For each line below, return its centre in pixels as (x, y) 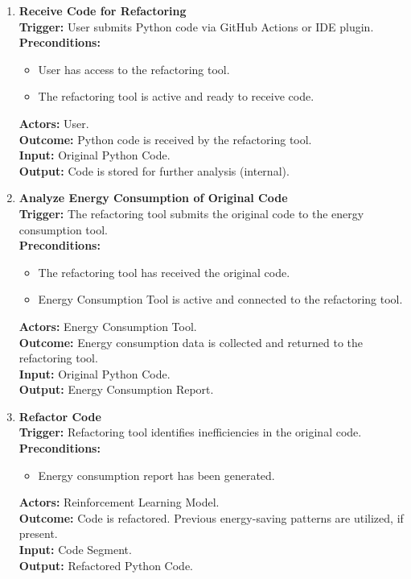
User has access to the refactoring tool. (134, 69)
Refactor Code (60, 416)
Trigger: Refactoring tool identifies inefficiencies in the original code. (190, 432)
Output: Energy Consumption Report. (116, 389)
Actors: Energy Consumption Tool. (108, 326)
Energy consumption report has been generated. (156, 475)
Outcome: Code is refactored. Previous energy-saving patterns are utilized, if (211, 517)
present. (38, 534)
